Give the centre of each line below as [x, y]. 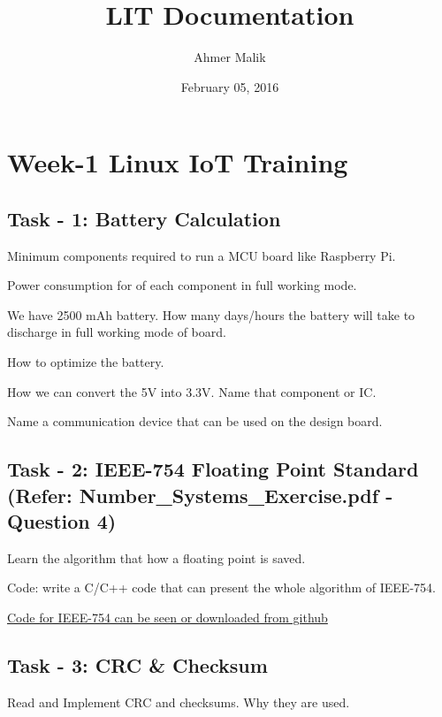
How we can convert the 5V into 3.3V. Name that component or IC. [192, 391]
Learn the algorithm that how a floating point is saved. [156, 557]
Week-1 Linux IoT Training [178, 162]
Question [49, 521]
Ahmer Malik [230, 57]
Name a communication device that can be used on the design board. [195, 421]
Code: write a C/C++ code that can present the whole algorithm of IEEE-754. [221, 587]
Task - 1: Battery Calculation [144, 218]
